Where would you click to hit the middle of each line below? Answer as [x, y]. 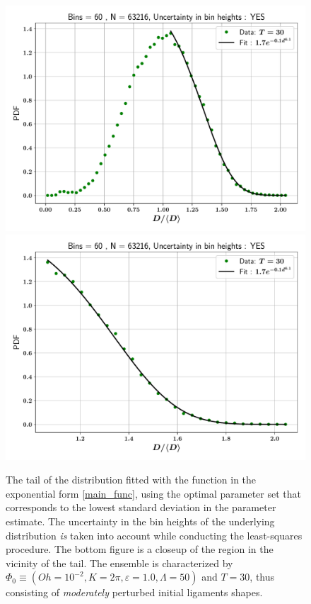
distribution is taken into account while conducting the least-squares [154, 535]
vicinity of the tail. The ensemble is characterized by [119, 563]
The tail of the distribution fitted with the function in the [131, 480]
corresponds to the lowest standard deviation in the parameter [141, 507]
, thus [262, 577]
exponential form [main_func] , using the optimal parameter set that [153, 493]
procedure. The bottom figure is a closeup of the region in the [140, 549]
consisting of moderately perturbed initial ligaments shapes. [134, 592]
